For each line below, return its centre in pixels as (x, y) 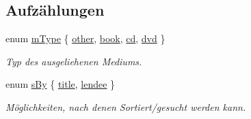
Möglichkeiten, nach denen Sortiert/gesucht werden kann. (126, 106)
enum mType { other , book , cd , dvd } (85, 38)
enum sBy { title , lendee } (61, 84)
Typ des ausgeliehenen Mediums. (74, 61)
